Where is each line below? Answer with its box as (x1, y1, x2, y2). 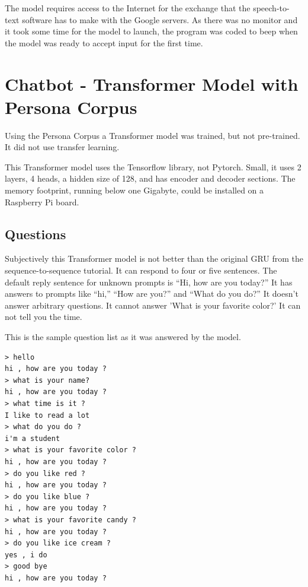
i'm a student (5, 434, 60, 443)
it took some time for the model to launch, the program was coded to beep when (5, 25, 298, 37)
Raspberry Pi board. (5, 195, 79, 208)
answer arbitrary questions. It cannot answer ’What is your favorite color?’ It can (5, 299, 301, 311)
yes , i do (5, 550, 47, 559)
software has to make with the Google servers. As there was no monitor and (22, 13, 298, 26)
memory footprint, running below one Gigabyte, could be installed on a (5, 184, 264, 196)
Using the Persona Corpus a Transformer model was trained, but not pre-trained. (5, 129, 300, 141)
